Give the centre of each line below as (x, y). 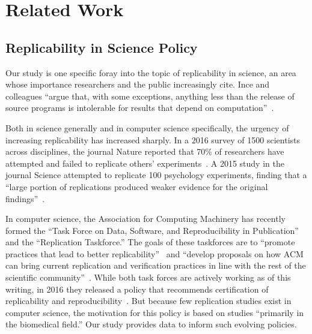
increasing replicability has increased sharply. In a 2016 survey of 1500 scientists (153, 139)
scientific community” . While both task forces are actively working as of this (148, 277)
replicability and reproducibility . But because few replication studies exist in (148, 301)
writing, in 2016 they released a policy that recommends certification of (137, 289)
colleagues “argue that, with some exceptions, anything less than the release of (150, 96)
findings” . (25, 198)
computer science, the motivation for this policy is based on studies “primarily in (155, 312)
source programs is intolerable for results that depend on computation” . (140, 108)
